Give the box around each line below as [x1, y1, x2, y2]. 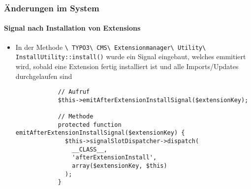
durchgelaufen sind [15, 71, 72, 81]
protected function [58, 121, 122, 128]
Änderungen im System [4, 1, 99, 14]
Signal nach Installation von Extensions [4, 23, 141, 33]
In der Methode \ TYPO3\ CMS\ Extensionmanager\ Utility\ [15, 41, 206, 52]
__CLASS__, [72, 146, 107, 153]
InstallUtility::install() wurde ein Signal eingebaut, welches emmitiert [15, 51, 246, 62]
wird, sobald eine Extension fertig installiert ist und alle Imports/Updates [15, 61, 239, 71]
